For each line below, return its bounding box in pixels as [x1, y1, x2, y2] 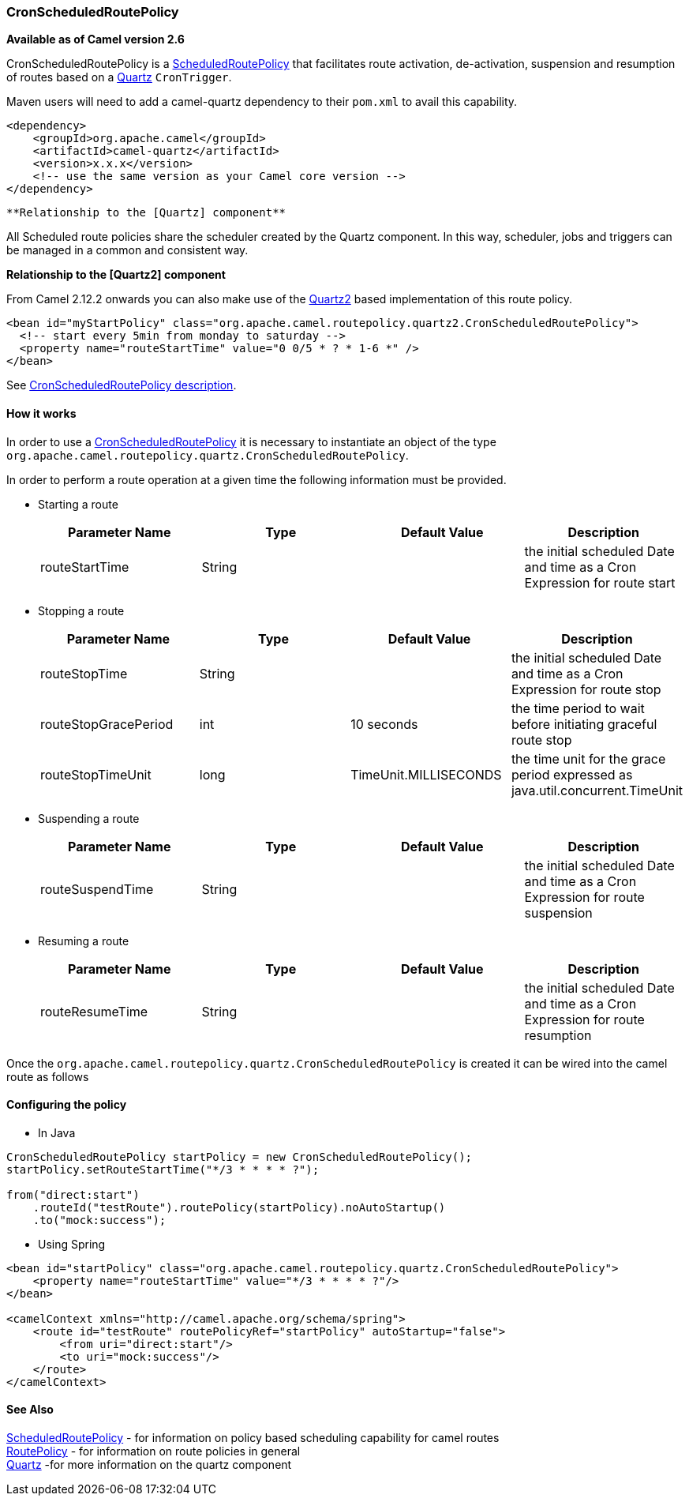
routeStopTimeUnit [40, 766, 152, 783]
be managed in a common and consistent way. [6, 243, 249, 257]
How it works [6, 406, 77, 420]
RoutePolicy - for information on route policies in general [6, 1444, 301, 1459]
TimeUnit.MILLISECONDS [350, 766, 502, 783]
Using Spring [38, 1237, 106, 1251]
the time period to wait [511, 700, 645, 716]
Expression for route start [524, 574, 676, 591]
